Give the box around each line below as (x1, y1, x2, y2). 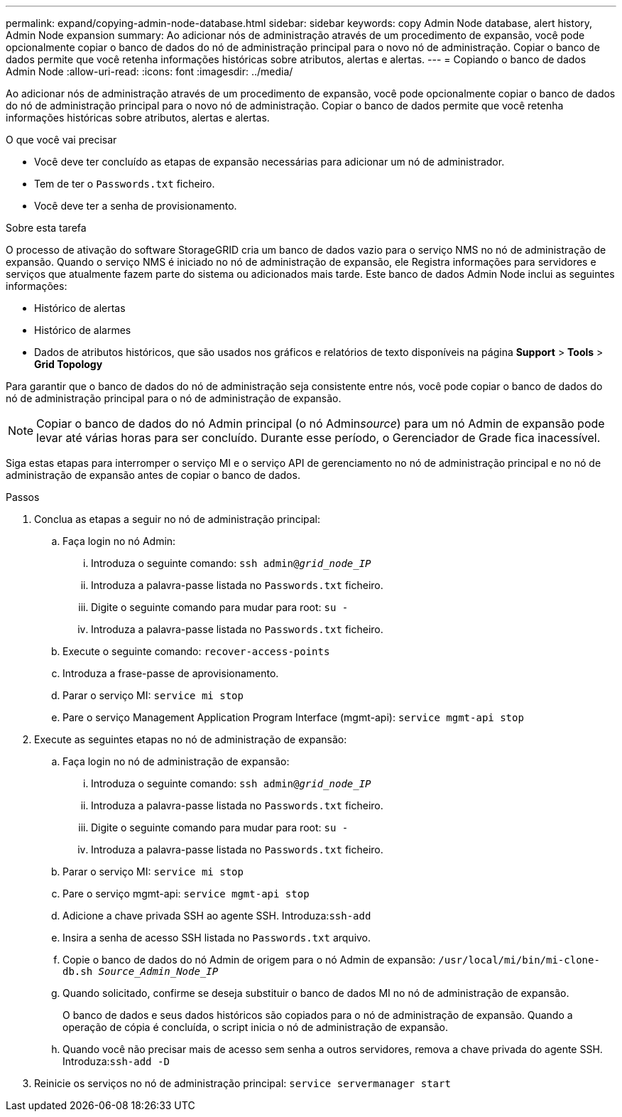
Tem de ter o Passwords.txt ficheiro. (34, 178, 215, 190)
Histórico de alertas (34, 302, 126, 314)
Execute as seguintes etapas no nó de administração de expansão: (34, 733, 347, 745)
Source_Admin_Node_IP (98, 966, 219, 977)
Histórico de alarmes (34, 324, 131, 336)
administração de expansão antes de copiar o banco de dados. (6, 469, 300, 481)
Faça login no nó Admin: (62, 535, 176, 547)
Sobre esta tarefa (6, 222, 87, 234)
